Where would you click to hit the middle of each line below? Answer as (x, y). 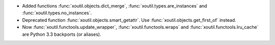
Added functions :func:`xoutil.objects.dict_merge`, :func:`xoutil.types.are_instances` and (115, 6)
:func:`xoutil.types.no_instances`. (57, 13)
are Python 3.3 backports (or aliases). (62, 34)
